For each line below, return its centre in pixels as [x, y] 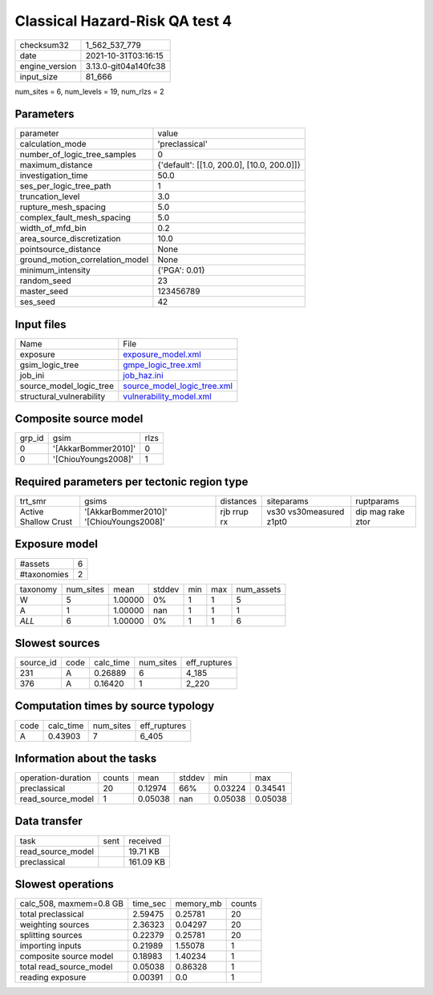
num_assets [259, 589]
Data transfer [49, 821]
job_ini [32, 375]
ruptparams [378, 501]
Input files [41, 324]
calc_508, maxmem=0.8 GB [72, 904]
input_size [39, 76]
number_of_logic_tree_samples [78, 155]
